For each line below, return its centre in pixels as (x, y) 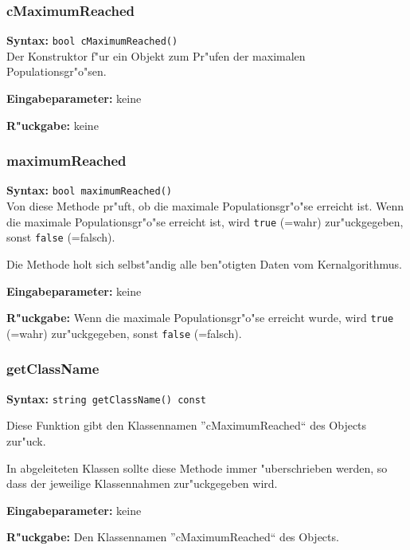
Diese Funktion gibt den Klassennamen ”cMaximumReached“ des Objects (187, 425)
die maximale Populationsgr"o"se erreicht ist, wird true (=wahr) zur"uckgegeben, (205, 221)
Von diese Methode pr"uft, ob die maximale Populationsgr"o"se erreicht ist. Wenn (205, 206)
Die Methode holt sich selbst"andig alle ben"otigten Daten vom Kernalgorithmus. (204, 264)
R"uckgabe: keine (53, 125)
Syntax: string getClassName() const (106, 398)
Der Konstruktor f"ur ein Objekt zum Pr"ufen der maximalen (156, 55)
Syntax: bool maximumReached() (90, 190)
